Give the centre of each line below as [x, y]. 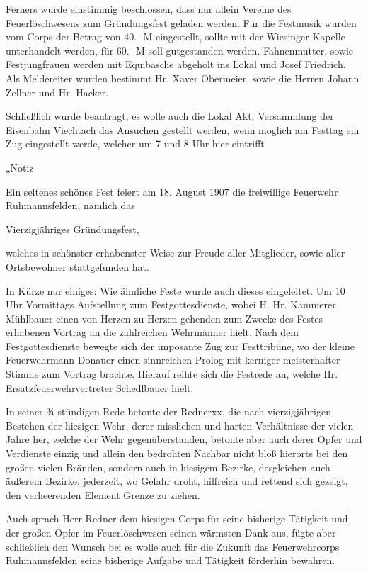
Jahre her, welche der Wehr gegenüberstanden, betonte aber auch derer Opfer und [184, 439]
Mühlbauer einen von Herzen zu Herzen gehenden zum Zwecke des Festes [165, 318]
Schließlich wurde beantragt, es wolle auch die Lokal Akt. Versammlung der [170, 116]
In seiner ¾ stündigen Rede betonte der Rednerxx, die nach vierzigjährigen [168, 411]
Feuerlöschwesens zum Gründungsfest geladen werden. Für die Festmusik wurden [181, 22]
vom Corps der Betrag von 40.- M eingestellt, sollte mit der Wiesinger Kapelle [176, 37]
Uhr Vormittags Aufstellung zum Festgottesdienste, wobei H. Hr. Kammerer [171, 304]
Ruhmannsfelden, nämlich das [70, 205]
